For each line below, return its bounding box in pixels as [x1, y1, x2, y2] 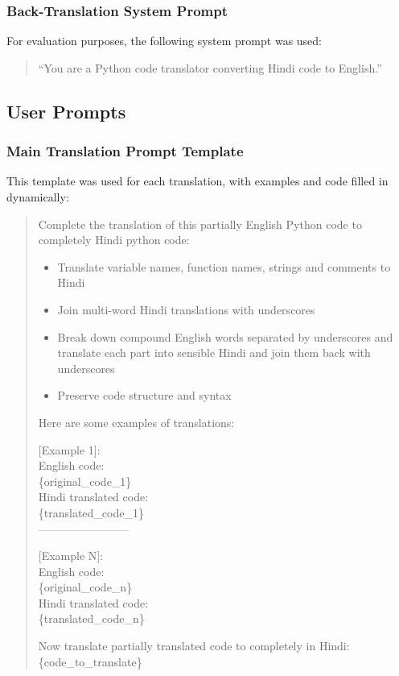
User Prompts [6, 98, 126, 123]
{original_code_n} [38, 579, 133, 595]
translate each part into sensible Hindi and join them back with [57, 344, 371, 361]
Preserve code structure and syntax [57, 387, 232, 404]
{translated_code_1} [38, 504, 144, 520]
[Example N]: [38, 547, 104, 564]
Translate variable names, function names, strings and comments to [57, 258, 391, 275]
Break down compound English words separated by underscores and [57, 328, 393, 345]
